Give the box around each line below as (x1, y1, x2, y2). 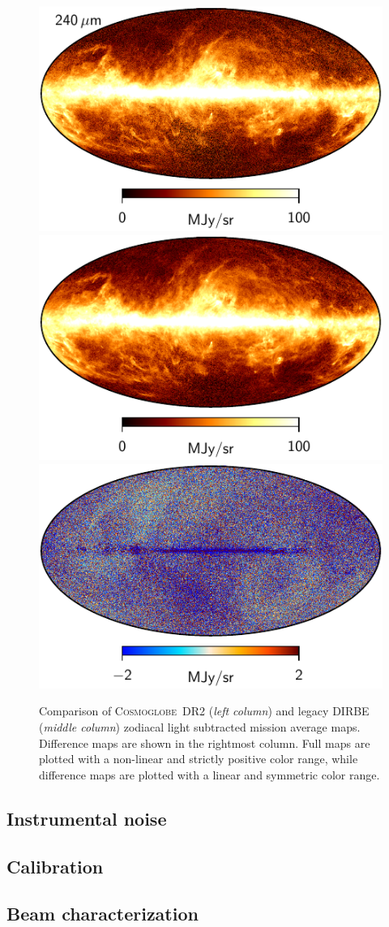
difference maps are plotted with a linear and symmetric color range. (39, 766, 380, 783)
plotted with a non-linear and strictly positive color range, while (39, 750, 358, 767)
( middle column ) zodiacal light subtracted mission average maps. (39, 719, 361, 736)
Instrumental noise (6, 805, 167, 830)
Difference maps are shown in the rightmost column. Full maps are (39, 734, 370, 751)
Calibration (6, 853, 104, 878)
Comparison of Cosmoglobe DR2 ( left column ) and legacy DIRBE (39, 702, 370, 719)
